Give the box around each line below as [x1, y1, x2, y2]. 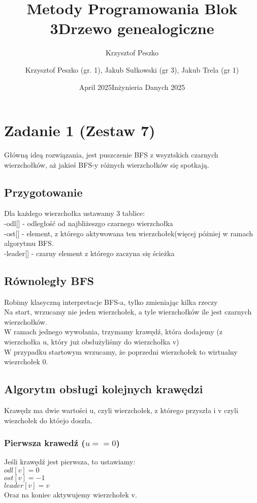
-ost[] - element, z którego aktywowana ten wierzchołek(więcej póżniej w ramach [4, 228, 253, 238]
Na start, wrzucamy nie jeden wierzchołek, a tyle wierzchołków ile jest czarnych [4, 306, 252, 317]
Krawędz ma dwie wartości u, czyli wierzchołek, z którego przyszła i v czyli [4, 404, 238, 415]
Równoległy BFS [4, 272, 94, 288]
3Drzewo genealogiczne [50, 18, 214, 39]
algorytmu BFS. [4, 238, 54, 248]
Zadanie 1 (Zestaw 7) [4, 120, 155, 141]
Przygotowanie [4, 184, 83, 200]
